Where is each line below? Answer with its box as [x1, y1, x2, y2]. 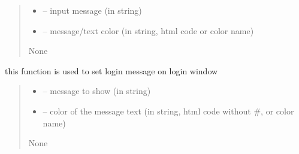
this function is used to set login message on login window [5, 64, 218, 77]
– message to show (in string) [43, 84, 151, 97]
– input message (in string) [43, 4, 142, 16]
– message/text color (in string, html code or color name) [43, 24, 254, 37]
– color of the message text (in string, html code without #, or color [43, 104, 294, 117]
